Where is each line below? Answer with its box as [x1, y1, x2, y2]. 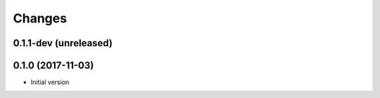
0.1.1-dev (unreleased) [13, 37, 113, 49]
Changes [13, 10, 67, 26]
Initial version [30, 78, 70, 87]
